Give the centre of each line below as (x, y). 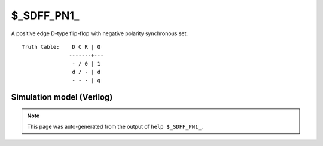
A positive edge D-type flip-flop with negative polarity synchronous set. (100, 33)
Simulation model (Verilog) (62, 97)
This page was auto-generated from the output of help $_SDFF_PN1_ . (115, 127)
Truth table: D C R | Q (61, 47)
